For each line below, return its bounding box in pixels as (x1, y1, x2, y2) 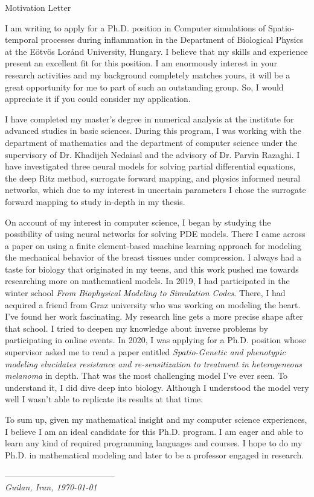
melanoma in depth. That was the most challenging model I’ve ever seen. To (5, 369, 288, 382)
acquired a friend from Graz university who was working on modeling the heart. (5, 298, 301, 311)
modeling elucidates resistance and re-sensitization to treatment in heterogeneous (5, 357, 302, 370)
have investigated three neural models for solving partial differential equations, (5, 160, 296, 173)
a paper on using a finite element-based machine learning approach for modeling (5, 239, 302, 252)
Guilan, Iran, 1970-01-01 (5, 480, 97, 493)
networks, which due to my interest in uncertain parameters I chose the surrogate (5, 183, 306, 196)
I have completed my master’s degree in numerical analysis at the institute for (5, 112, 294, 125)
